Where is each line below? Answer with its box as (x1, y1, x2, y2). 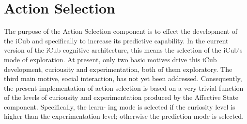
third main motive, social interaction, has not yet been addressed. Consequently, (4, 73, 242, 83)
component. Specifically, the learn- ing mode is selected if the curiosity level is (4, 101, 235, 111)
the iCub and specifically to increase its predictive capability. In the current (4, 35, 229, 45)
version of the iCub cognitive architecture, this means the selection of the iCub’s (4, 45, 243, 55)
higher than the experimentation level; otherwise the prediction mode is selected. (4, 111, 244, 121)
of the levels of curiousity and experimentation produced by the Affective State (4, 92, 239, 102)
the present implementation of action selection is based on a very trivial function (4, 83, 244, 93)
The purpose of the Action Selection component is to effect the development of (4, 26, 237, 36)
